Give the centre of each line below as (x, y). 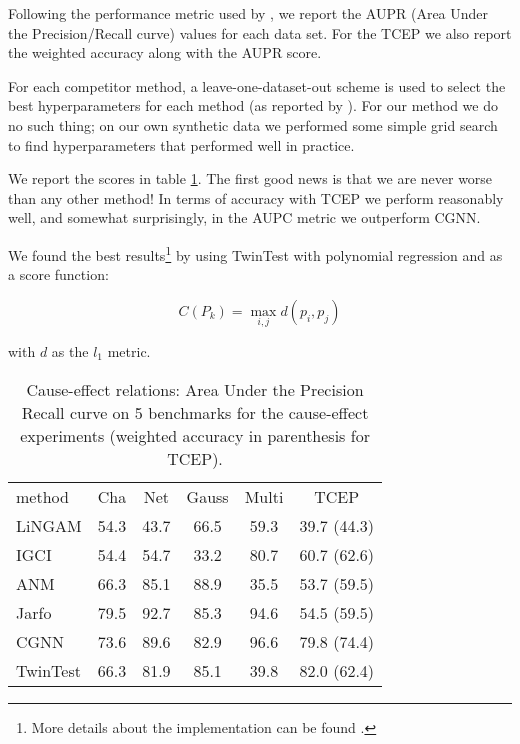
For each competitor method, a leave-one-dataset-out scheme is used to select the (257, 85)
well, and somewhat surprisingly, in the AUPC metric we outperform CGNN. (244, 217)
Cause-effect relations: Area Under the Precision (195, 389)
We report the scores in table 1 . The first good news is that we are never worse (250, 178)
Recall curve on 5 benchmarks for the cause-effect (195, 412)
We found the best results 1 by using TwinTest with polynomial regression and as (255, 253)
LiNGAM (49, 525)
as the (70, 351)
